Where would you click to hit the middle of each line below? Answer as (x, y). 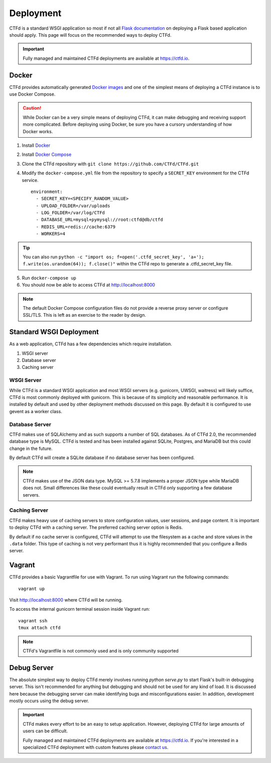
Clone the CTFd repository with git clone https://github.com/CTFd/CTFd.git (110, 164)
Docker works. (38, 131)
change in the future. (31, 448)
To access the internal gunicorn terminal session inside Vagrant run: (80, 609)
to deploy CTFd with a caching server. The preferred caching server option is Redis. (96, 527)
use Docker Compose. (32, 94)
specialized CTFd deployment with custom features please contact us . (96, 747)
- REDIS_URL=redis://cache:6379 (76, 227)
